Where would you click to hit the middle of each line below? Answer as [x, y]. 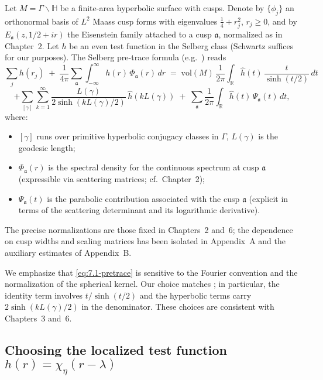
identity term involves [44, 295]
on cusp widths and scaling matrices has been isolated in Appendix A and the [145, 241]
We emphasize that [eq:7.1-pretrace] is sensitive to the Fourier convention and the [151, 272]
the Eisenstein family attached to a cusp [140, 34]
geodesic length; [47, 147]
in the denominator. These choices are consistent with [178, 307]
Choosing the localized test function [116, 349]
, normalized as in [250, 34]
